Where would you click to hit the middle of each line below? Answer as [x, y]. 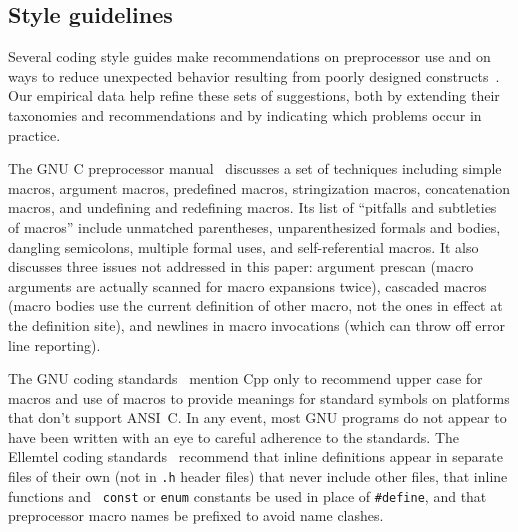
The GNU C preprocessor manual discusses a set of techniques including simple [255, 168]
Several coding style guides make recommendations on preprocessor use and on [249, 56]
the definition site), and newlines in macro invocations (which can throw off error [257, 324]
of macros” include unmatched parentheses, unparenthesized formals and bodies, [254, 226]
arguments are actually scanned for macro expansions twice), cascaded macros [247, 285]
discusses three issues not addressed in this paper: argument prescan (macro [241, 266]
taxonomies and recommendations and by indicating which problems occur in [245, 114]
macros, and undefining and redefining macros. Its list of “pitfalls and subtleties [252, 207]
